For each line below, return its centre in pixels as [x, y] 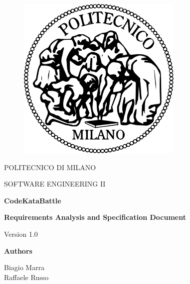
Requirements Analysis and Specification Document [95, 217]
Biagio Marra [24, 267]
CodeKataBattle [33, 200]
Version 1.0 [21, 234]
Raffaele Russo [26, 277]
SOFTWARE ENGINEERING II [55, 184]
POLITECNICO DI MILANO [50, 167]
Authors [18, 250]
